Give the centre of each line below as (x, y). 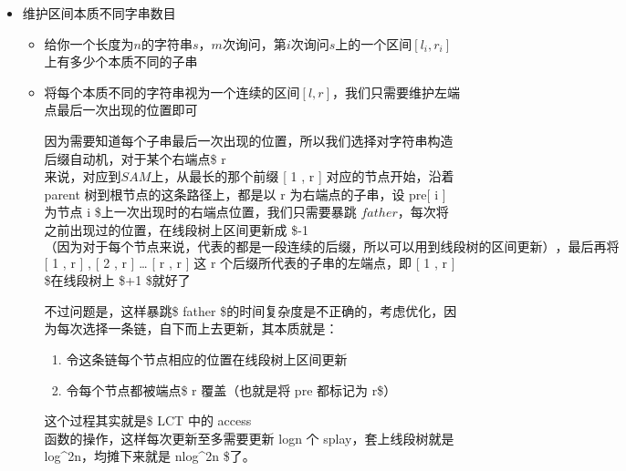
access (235, 420)
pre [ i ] (428, 194)
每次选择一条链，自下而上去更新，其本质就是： (198, 328)
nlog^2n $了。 (215, 456)
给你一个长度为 (89, 43)
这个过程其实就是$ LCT (114, 420)
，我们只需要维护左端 (396, 92)
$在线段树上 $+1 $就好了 (117, 280)
